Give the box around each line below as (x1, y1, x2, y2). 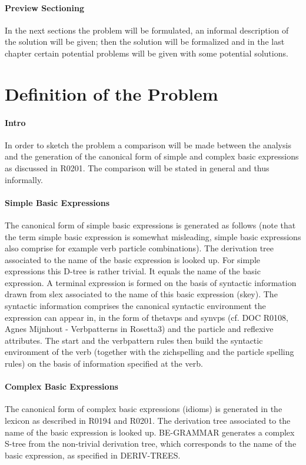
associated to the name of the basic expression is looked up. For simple (5, 253, 260, 265)
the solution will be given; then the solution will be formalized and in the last (5, 35, 285, 48)
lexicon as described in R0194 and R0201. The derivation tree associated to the (5, 414, 291, 427)
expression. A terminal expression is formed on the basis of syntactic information (5, 276, 297, 288)
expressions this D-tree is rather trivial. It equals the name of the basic (5, 265, 261, 277)
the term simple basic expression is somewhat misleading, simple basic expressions (5, 230, 301, 243)
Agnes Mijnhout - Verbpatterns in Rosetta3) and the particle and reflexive (5, 323, 274, 335)
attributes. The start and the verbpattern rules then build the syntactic (5, 334, 263, 346)
